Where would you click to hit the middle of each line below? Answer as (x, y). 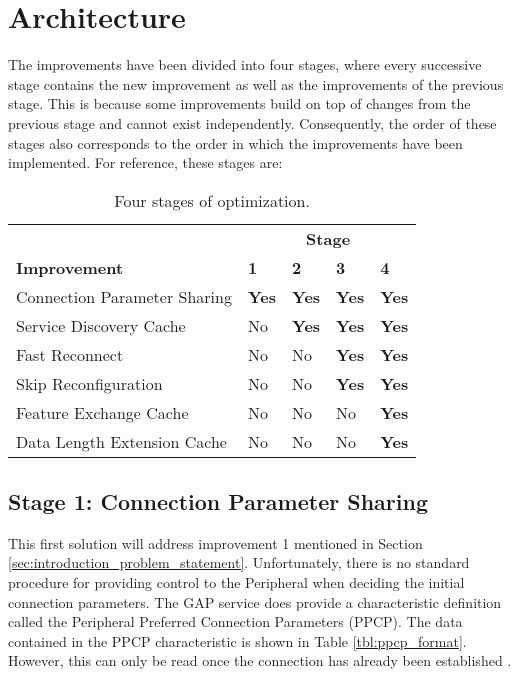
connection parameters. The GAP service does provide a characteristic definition (255, 601)
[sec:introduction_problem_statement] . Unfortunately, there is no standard (239, 562)
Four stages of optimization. (212, 200)
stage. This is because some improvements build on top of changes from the (239, 103)
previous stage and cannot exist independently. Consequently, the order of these (252, 122)
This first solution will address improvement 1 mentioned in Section (215, 542)
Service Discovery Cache (101, 325)
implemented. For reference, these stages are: (145, 162)
